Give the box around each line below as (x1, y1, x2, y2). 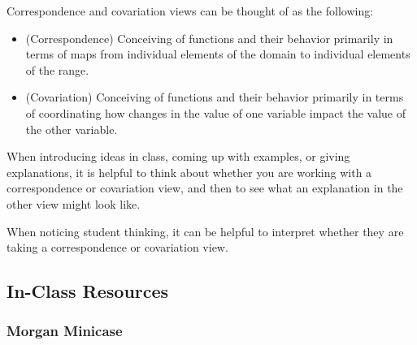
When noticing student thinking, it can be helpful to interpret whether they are (7, 222, 404, 239)
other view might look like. (7, 195, 141, 212)
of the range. (25, 61, 89, 78)
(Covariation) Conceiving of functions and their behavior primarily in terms (25, 88, 404, 106)
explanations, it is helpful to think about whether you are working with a (7, 163, 372, 180)
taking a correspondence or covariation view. (7, 239, 228, 256)
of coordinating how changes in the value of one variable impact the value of (25, 104, 406, 121)
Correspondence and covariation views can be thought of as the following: (7, 2, 374, 19)
